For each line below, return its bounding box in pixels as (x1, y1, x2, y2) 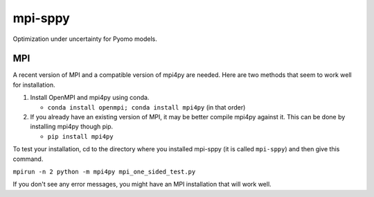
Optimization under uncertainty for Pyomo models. (12, 35, 157, 43)
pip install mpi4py (47, 132, 114, 140)
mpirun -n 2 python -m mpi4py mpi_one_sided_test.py (12, 167, 196, 175)
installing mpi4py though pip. (30, 122, 114, 131)
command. (12, 155, 44, 163)
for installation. (12, 80, 55, 89)
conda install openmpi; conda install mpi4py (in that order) (47, 103, 246, 111)
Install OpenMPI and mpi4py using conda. (30, 94, 150, 102)
